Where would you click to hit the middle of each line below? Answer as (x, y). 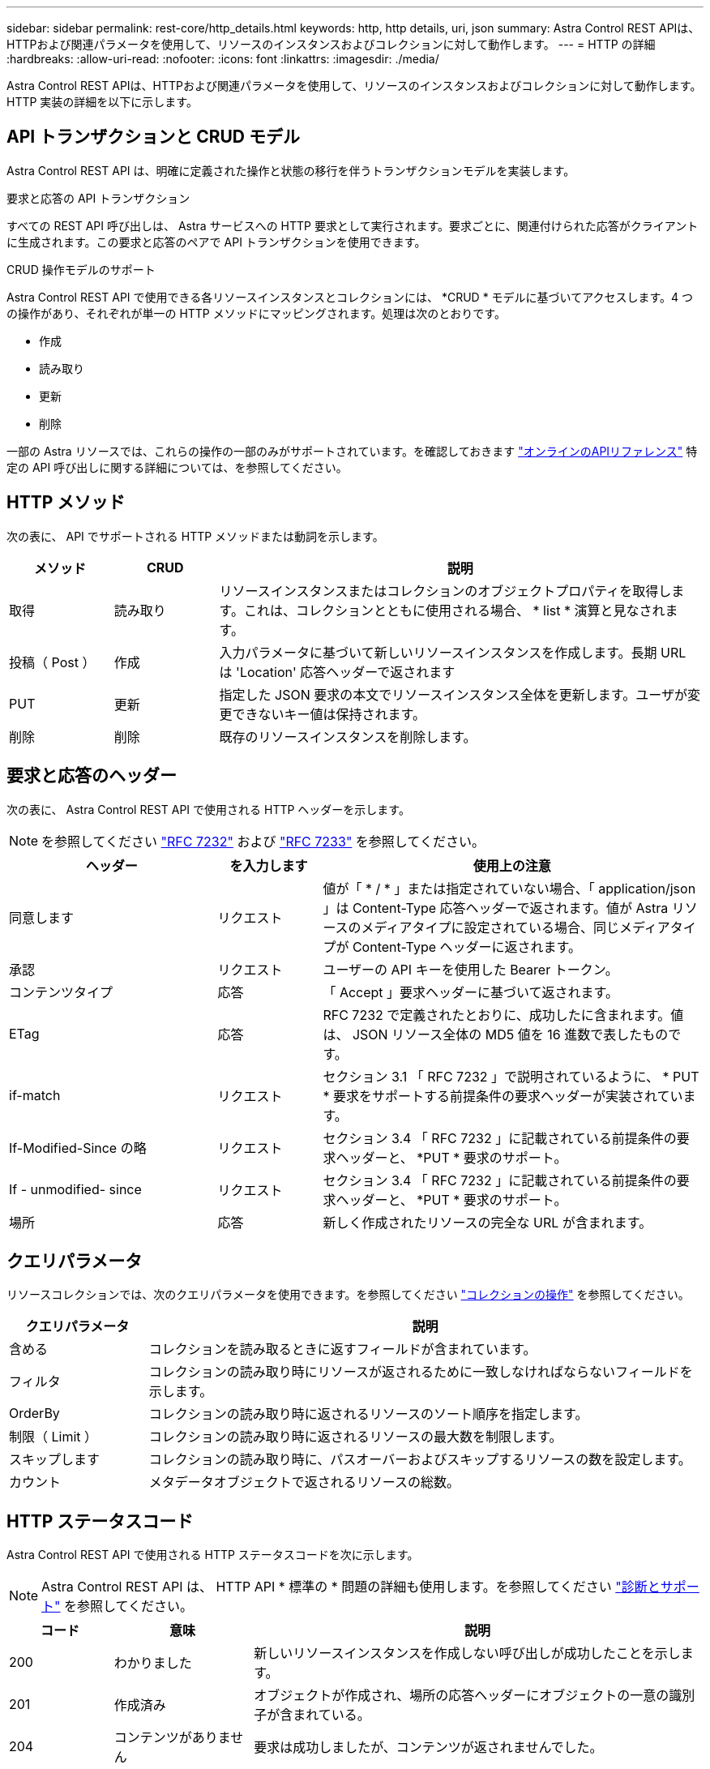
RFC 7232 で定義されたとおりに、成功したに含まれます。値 (503, 1015)
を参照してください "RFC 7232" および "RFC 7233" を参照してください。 (263, 841)
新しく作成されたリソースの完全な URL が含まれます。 (488, 1222)
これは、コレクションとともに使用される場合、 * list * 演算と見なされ (454, 610)
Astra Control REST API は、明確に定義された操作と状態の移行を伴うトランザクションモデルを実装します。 (291, 170)
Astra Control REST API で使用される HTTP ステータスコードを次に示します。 (213, 1555)
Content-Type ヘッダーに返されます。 (466, 947)
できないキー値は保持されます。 (329, 714)
